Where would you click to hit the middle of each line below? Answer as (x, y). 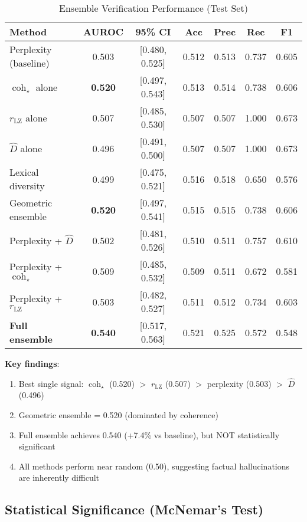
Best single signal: (51, 383)
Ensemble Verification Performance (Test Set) (153, 8)
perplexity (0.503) (239, 383)
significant (37, 446)
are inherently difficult (59, 477)
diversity (27, 186)
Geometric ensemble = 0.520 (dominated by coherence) (118, 415)
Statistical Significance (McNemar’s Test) (134, 509)
